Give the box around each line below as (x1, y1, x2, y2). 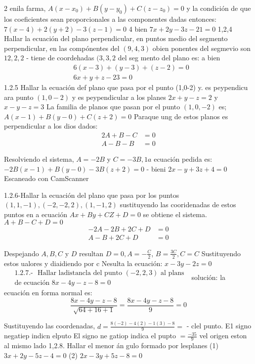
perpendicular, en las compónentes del (4, 43, 120, 53)
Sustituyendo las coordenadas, (4, 320, 95, 331)
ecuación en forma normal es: (4, 287, 92, 298)
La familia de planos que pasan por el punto (46, 101, 180, 112)
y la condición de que (186, 3, 251, 13)
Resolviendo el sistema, (4, 154, 74, 164)
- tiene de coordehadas (26, 52, 94, 63)
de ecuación (14, 279, 50, 287)
